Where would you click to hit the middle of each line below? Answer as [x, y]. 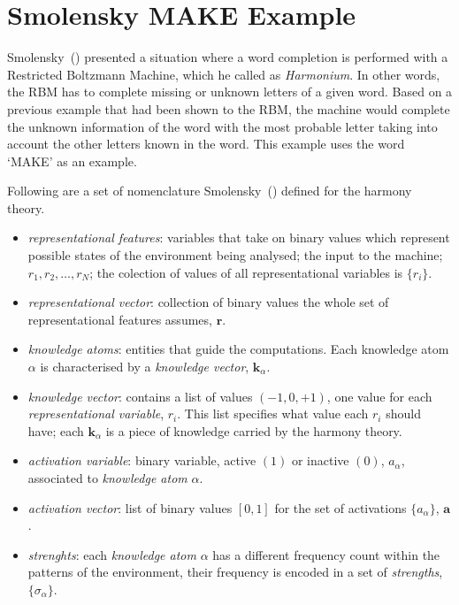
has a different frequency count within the [326, 554]
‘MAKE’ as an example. [72, 161]
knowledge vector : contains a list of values [140, 396]
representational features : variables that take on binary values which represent [239, 237]
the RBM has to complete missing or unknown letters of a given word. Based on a [230, 92]
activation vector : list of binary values [130, 507]
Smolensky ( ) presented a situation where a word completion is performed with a [228, 57]
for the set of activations [340, 507]
